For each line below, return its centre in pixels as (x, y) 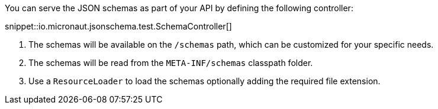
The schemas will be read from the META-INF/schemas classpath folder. (171, 63)
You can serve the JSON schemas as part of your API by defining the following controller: (179, 8)
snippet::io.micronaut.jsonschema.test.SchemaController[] (118, 26)
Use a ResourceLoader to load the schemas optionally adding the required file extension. (204, 81)
